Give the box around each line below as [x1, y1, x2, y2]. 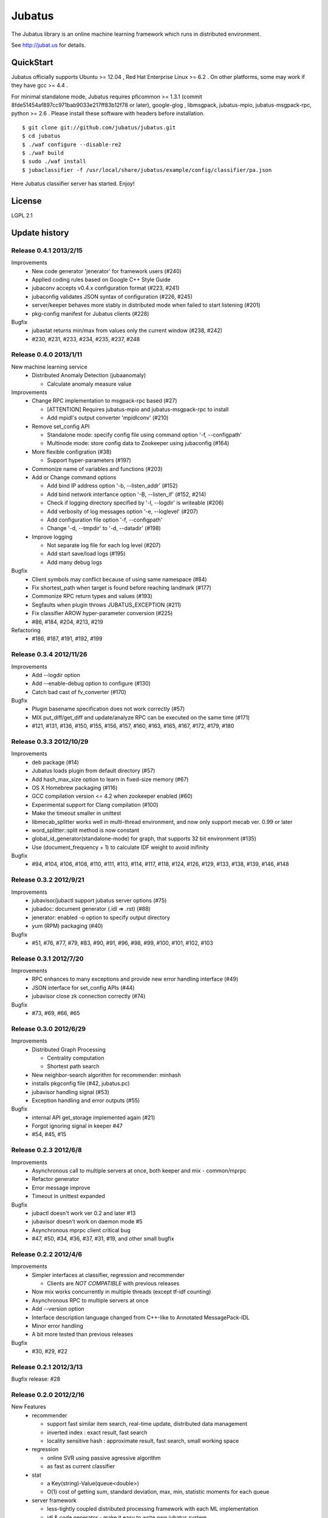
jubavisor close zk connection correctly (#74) [32, 993, 146, 1000]
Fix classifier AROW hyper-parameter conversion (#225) [32, 610, 173, 617]
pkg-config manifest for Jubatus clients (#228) [32, 310, 149, 317]
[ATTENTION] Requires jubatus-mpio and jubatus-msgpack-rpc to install [47, 406, 229, 413]
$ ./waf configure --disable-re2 [22, 141, 121, 148]
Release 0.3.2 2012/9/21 [11, 876, 84, 884]
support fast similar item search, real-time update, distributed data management [47, 1420, 247, 1428]
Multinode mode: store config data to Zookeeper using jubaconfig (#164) [47, 440, 230, 447]
